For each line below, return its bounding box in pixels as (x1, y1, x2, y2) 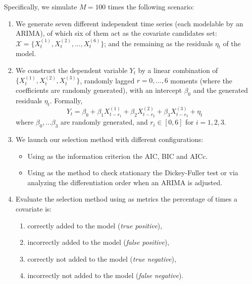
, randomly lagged (80, 75, 135, 85)
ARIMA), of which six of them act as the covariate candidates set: (15, 28, 217, 38)
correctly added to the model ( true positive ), (27, 220, 162, 230)
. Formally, (50, 95, 83, 105)
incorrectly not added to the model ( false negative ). (27, 270, 184, 281)
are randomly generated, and (60, 117, 148, 127)
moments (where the (170, 75, 233, 85)
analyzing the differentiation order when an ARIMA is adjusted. (27, 177, 222, 187)
